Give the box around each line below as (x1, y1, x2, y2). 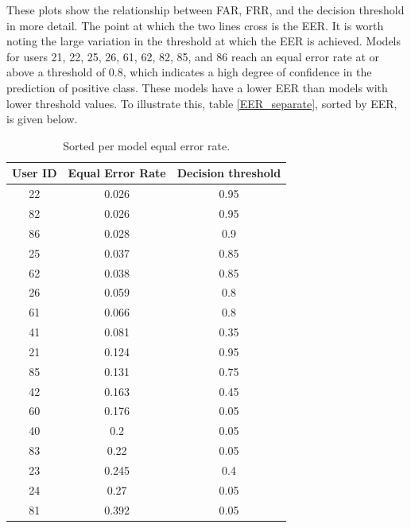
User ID (12, 165, 57, 181)
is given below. (6, 111, 78, 127)
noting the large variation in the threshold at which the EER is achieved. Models (6, 33, 401, 49)
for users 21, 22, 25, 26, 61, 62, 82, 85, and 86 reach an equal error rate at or (6, 48, 380, 64)
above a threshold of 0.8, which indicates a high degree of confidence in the (6, 64, 372, 80)
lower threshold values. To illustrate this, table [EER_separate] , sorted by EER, (6, 95, 397, 111)
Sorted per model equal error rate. (63, 137, 231, 153)
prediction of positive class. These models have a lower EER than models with (6, 79, 388, 95)
